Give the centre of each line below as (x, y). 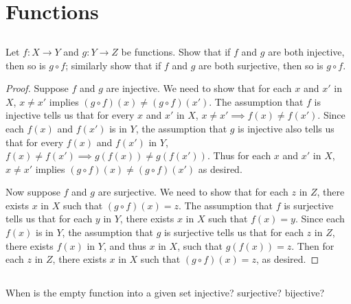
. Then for (313, 245)
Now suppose (33, 192)
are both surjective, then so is (261, 65)
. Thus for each (239, 155)
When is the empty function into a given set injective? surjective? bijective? (165, 293)
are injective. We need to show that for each (199, 88)
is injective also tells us (286, 128)
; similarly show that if (113, 65)
